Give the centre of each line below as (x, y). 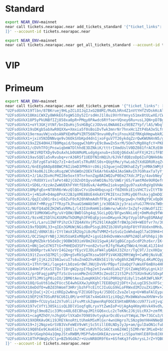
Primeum (24, 88)
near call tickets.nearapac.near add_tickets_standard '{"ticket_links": (84, 27)
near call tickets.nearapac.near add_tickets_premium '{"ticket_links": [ (85, 106)
